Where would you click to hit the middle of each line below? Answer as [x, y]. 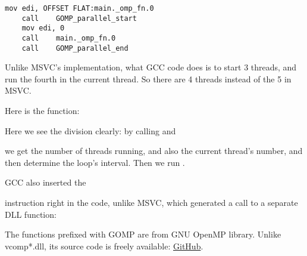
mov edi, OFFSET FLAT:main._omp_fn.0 [79, 8]
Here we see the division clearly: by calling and [90, 130]
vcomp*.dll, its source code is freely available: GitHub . [104, 246]
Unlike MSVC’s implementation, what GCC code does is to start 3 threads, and [151, 67]
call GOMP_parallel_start [79, 18]
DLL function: [31, 214]
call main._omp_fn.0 [69, 38]
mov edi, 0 [43, 28]
